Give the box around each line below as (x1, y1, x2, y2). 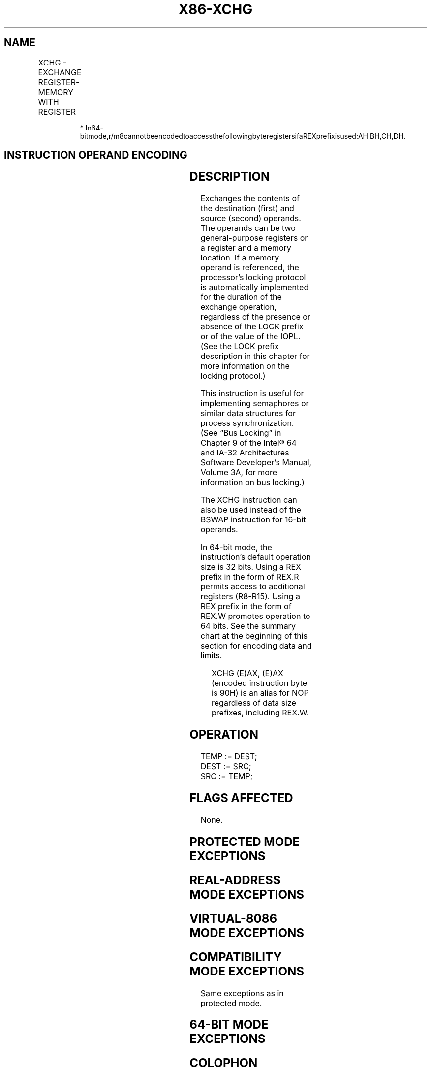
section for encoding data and (200, 641, 312, 651)
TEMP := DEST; (200, 751, 257, 762)
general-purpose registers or (200, 233, 308, 243)
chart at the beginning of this (200, 631, 308, 641)
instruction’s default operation (200, 552, 311, 562)
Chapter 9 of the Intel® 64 (200, 438, 297, 448)
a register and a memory (200, 243, 291, 253)
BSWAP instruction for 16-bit (200, 515, 306, 525)
